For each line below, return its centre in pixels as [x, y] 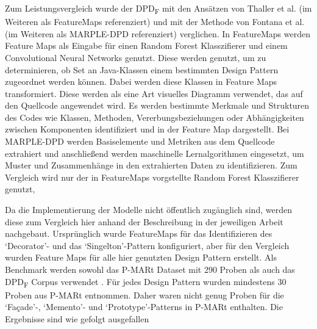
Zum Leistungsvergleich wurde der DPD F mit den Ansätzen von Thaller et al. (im [158, 9]
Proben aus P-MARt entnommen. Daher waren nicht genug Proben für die [144, 295]
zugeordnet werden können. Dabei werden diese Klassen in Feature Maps [141, 81]
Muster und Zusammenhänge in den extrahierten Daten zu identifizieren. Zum [151, 165]
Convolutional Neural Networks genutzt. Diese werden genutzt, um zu [136, 57]
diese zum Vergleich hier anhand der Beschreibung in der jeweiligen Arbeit [144, 221]
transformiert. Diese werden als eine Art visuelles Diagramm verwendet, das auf [154, 93]
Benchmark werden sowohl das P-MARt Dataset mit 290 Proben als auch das [150, 269]
